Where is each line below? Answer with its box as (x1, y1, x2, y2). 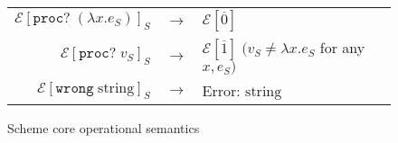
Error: (202, 80, 241, 101)
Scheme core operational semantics (7, 119, 200, 137)
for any (319, 37, 365, 58)
